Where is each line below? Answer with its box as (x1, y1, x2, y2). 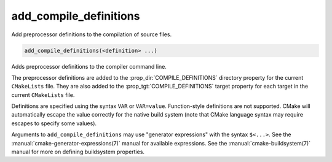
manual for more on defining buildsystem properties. (11, 148, 144, 156)
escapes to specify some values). (11, 120, 97, 127)
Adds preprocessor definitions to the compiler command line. (11, 63, 167, 70)
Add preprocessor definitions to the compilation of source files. (11, 31, 172, 38)
